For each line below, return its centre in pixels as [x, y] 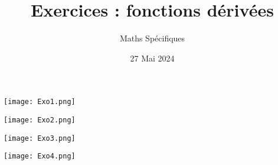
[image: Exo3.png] [40, 138]
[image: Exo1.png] [40, 102]
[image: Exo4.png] [40, 156]
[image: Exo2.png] [40, 120]
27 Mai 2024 [152, 58]
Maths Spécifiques [152, 38]
